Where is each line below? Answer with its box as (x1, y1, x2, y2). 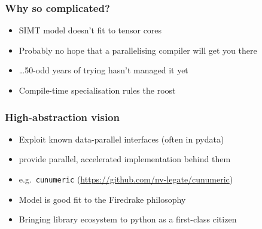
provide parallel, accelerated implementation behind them (19, 153, 231, 165)
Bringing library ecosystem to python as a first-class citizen (19, 213, 237, 225)
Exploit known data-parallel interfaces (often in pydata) (19, 132, 224, 145)
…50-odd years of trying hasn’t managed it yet (19, 64, 188, 76)
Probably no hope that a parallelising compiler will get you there (19, 44, 257, 56)
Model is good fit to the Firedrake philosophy (19, 193, 186, 205)
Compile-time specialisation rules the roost (19, 84, 176, 96)
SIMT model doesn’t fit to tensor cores (19, 24, 162, 36)
